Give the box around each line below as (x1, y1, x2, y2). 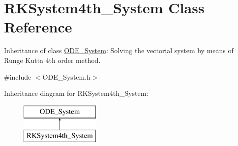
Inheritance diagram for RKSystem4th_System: (4, 88, 149, 98)
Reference (4, 17, 72, 37)
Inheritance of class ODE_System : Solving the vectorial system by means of (4, 45, 234, 56)
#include (4, 71, 31, 82)
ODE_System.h (42, 71, 90, 82)
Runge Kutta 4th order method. (4, 55, 101, 65)
